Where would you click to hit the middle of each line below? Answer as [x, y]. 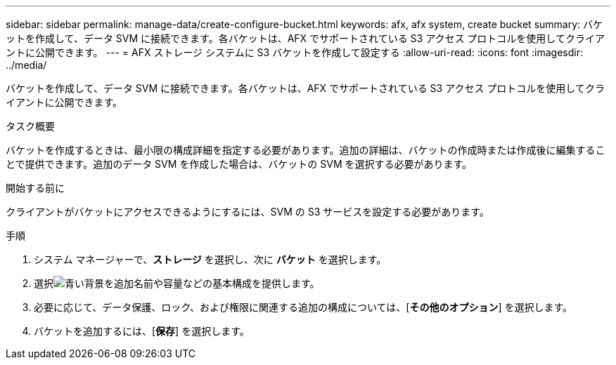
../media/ [26, 65]
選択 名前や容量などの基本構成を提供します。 [177, 283]
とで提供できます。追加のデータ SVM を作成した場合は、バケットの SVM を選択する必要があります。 [239, 164]
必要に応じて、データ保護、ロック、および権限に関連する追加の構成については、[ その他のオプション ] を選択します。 [303, 307]
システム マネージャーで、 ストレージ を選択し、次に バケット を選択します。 [210, 259]
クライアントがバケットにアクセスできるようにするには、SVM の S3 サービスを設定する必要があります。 [248, 212]
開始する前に [35, 188]
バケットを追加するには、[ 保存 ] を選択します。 [142, 331]
